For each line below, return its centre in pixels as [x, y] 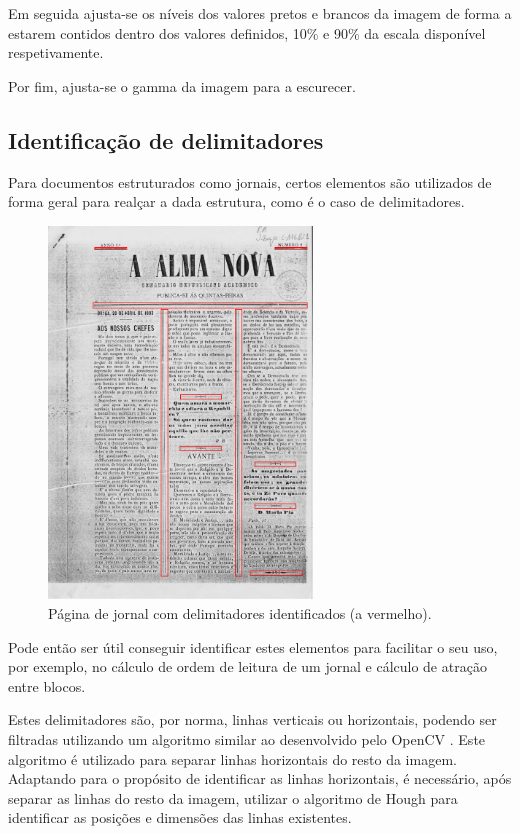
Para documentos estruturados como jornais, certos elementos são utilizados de [250, 181]
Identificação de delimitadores [166, 139]
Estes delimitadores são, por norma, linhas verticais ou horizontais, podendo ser [252, 719]
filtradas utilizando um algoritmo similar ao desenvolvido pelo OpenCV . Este [247, 738]
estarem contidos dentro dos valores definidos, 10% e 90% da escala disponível [247, 32]
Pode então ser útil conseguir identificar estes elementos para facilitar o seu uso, [253, 646]
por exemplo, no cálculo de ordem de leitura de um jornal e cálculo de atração [247, 666]
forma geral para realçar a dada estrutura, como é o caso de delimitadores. [236, 201]
